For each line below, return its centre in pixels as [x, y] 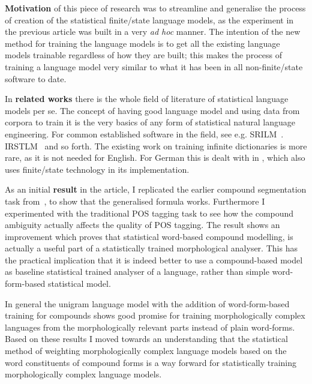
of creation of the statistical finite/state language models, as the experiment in [149, 19]
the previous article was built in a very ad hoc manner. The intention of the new [153, 31]
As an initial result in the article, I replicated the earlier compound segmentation [156, 189]
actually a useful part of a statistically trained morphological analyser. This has [151, 248]
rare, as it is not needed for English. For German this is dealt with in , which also [155, 157]
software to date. [36, 78]
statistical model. [79, 283]
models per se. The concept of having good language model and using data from [152, 110]
